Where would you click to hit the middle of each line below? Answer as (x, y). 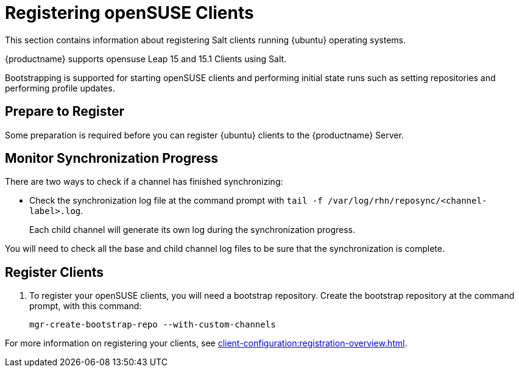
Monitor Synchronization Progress (112, 159)
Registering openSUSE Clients (129, 13)
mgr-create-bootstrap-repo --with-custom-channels (153, 325)
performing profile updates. (60, 88)
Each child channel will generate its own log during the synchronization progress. (192, 230)
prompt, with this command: (86, 306)
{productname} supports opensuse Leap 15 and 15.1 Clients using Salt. (146, 59)
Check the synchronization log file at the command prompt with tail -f (176, 201)
